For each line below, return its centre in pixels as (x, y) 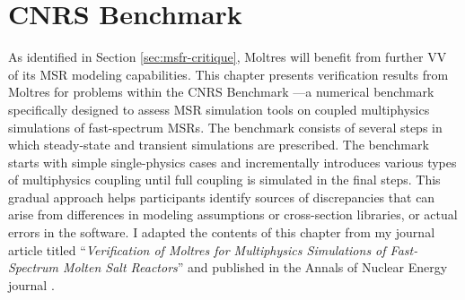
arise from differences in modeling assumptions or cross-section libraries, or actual (233, 214)
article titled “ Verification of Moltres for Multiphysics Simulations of (197, 249)
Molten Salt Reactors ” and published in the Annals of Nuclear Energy (255, 267)
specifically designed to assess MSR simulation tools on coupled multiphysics (219, 109)
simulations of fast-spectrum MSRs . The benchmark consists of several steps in (225, 127)
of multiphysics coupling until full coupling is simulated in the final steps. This (224, 180)
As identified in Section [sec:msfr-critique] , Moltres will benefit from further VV (228, 57)
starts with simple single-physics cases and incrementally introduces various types (232, 162)
